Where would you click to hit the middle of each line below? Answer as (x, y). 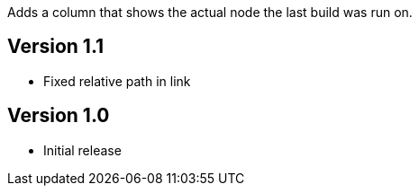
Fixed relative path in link (117, 81)
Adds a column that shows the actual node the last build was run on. (210, 12)
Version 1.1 (56, 47)
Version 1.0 (59, 116)
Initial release (82, 150)
